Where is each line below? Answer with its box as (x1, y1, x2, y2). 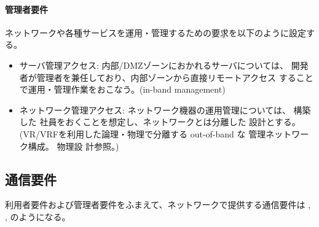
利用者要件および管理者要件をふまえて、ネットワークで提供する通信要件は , (5, 198, 311, 211)
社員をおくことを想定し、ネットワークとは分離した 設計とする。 (39, 115, 301, 128)
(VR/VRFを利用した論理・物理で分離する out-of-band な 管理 (19, 127, 266, 140)
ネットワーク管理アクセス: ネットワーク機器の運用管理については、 (19, 103, 291, 116)
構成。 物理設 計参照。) (28, 139, 119, 152)
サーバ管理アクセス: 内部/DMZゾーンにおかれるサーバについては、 (19, 58, 289, 71)
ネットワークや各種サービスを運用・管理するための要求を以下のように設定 (5, 26, 306, 39)
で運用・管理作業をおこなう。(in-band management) (19, 83, 226, 96)
